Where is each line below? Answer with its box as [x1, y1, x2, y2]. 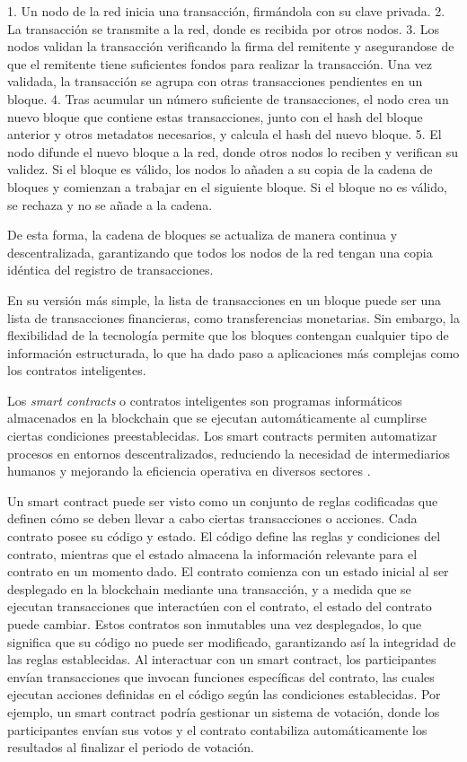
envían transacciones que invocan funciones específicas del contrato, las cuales [7, 667, 435, 686]
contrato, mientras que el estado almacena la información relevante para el [7, 544, 418, 563]
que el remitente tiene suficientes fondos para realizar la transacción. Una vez [7, 54, 432, 73]
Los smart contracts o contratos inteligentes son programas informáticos [7, 390, 402, 409]
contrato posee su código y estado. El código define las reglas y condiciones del [7, 527, 441, 546]
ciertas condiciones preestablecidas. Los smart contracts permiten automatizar [7, 426, 437, 445]
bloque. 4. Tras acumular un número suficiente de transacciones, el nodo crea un [7, 89, 449, 108]
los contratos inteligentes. [7, 361, 146, 380]
